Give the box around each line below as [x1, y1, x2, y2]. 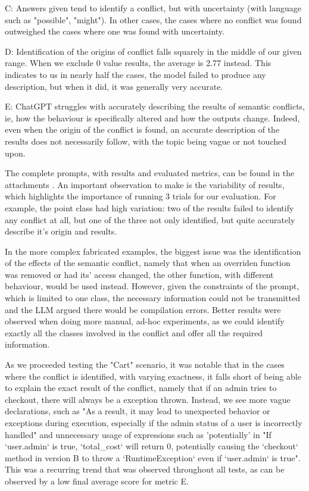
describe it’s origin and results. [5, 225, 117, 237]
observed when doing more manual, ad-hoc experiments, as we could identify [5, 315, 285, 327]
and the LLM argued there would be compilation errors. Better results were [5, 303, 281, 315]
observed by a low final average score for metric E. [5, 474, 189, 487]
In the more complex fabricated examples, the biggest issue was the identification [5, 245, 301, 257]
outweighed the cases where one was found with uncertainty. [5, 25, 224, 37]
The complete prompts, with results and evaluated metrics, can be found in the [5, 167, 295, 179]
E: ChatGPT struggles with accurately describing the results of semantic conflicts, [5, 100, 305, 112]
